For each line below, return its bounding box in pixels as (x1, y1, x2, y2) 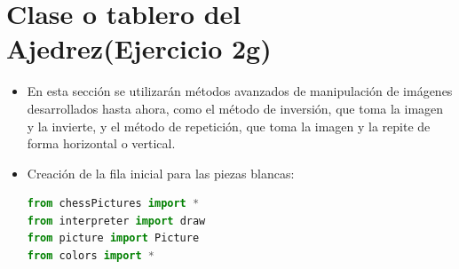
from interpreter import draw (27, 214, 206, 227)
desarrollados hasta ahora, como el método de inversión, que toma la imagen (27, 99, 444, 117)
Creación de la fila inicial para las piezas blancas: (27, 163, 295, 182)
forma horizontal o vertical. (27, 134, 176, 153)
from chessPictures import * (27, 197, 200, 210)
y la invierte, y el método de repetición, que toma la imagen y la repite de (27, 116, 431, 135)
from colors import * (27, 249, 155, 263)
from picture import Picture (27, 232, 200, 245)
